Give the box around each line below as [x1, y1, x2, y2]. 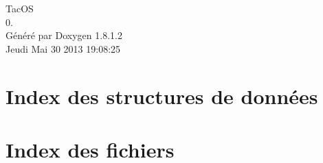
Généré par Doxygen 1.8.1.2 [5, 28, 122, 42]
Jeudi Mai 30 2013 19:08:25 [5, 41, 121, 55]
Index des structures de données [5, 81, 318, 110]
